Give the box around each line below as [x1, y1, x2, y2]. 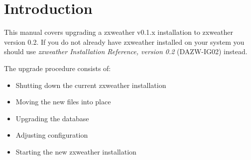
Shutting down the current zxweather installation [15, 80, 166, 90]
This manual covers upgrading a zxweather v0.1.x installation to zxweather [4, 27, 234, 37]
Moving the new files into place [15, 96, 111, 107]
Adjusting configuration [15, 130, 88, 140]
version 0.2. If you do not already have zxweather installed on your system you [4, 36, 245, 47]
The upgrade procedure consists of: [4, 63, 111, 73]
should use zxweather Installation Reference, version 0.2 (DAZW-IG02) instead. [4, 46, 248, 57]
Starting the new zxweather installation [15, 146, 136, 157]
